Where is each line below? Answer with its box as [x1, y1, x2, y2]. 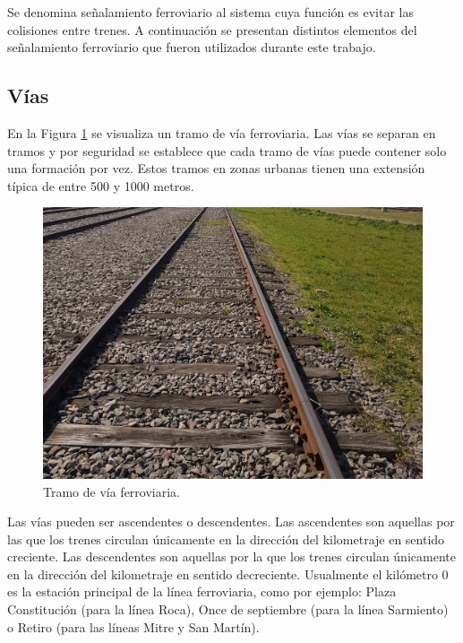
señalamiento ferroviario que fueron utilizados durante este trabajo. [7, 38, 376, 56]
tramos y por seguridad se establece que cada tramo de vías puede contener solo [7, 141, 447, 160]
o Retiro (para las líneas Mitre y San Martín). [7, 617, 260, 636]
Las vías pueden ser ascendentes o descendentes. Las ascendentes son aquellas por [7, 512, 455, 531]
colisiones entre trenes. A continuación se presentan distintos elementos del [7, 20, 417, 39]
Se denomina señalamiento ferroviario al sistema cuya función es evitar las [7, 3, 414, 21]
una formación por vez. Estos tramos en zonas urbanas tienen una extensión [7, 159, 425, 178]
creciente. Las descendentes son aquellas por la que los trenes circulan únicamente [7, 547, 456, 566]
